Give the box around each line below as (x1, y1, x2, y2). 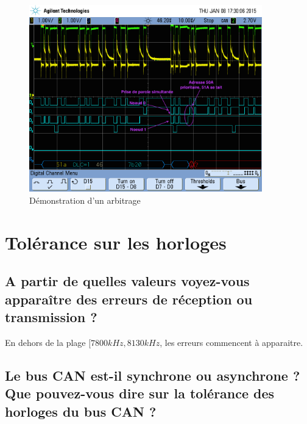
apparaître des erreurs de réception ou (5, 289, 253, 308)
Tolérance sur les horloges (5, 229, 227, 254)
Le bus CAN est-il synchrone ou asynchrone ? (5, 365, 300, 384)
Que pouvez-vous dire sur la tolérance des (5, 384, 275, 403)
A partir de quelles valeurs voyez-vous (5, 271, 250, 290)
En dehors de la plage (5, 336, 86, 348)
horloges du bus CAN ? (5, 401, 157, 420)
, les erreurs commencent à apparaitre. (160, 336, 303, 348)
